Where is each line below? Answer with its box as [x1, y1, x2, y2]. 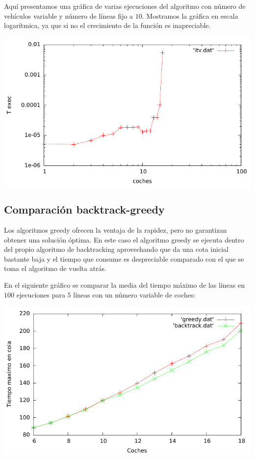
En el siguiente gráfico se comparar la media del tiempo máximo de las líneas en [4, 279, 245, 290]
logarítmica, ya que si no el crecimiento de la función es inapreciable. [4, 20, 211, 30]
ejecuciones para [16, 289, 65, 299]
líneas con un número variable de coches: [73, 289, 196, 299]
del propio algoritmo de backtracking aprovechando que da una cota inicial [4, 244, 229, 254]
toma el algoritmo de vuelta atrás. [4, 263, 106, 273]
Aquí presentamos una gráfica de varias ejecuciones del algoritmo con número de [4, 1, 246, 11]
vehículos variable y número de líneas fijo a [4, 10, 133, 21]
